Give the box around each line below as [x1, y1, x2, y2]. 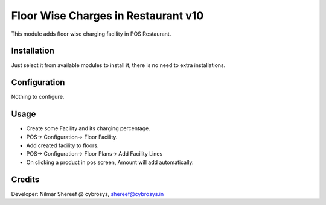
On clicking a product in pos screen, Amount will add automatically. [26, 159, 194, 166]
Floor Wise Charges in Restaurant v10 [11, 9, 204, 22]
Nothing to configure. [11, 93, 65, 101]
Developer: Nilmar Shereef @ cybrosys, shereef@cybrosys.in [11, 190, 164, 197]
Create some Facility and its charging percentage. [26, 125, 150, 132]
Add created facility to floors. [26, 142, 99, 149]
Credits [11, 174, 40, 184]
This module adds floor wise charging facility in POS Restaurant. [11, 30, 171, 37]
